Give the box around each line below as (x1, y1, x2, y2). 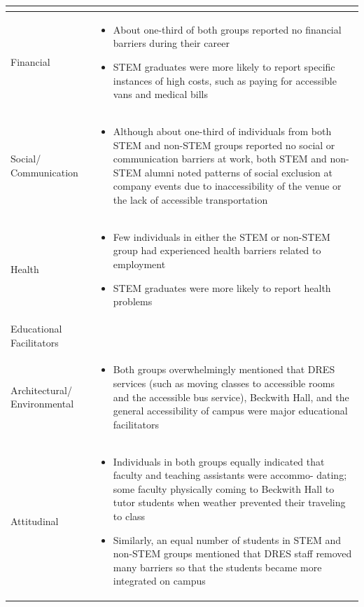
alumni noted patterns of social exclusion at (144, 165, 332, 179)
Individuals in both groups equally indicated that (113, 454, 325, 468)
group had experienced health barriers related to (113, 243, 321, 258)
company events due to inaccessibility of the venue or (113, 179, 342, 193)
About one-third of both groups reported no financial (113, 22, 342, 36)
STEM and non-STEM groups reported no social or (113, 137, 335, 152)
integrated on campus (113, 573, 206, 588)
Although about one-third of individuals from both (113, 123, 332, 138)
